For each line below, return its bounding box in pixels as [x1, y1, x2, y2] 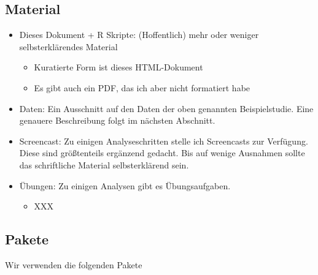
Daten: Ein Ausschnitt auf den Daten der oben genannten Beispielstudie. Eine [19, 102, 314, 115]
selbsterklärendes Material [19, 40, 118, 53]
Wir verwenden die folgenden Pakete [5, 258, 142, 271]
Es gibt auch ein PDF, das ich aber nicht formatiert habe [34, 81, 250, 94]
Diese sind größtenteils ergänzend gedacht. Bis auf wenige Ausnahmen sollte [19, 146, 305, 159]
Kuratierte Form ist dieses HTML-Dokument [34, 61, 203, 73]
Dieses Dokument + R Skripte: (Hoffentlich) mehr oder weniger [19, 28, 259, 41]
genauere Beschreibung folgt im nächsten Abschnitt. [19, 114, 215, 127]
